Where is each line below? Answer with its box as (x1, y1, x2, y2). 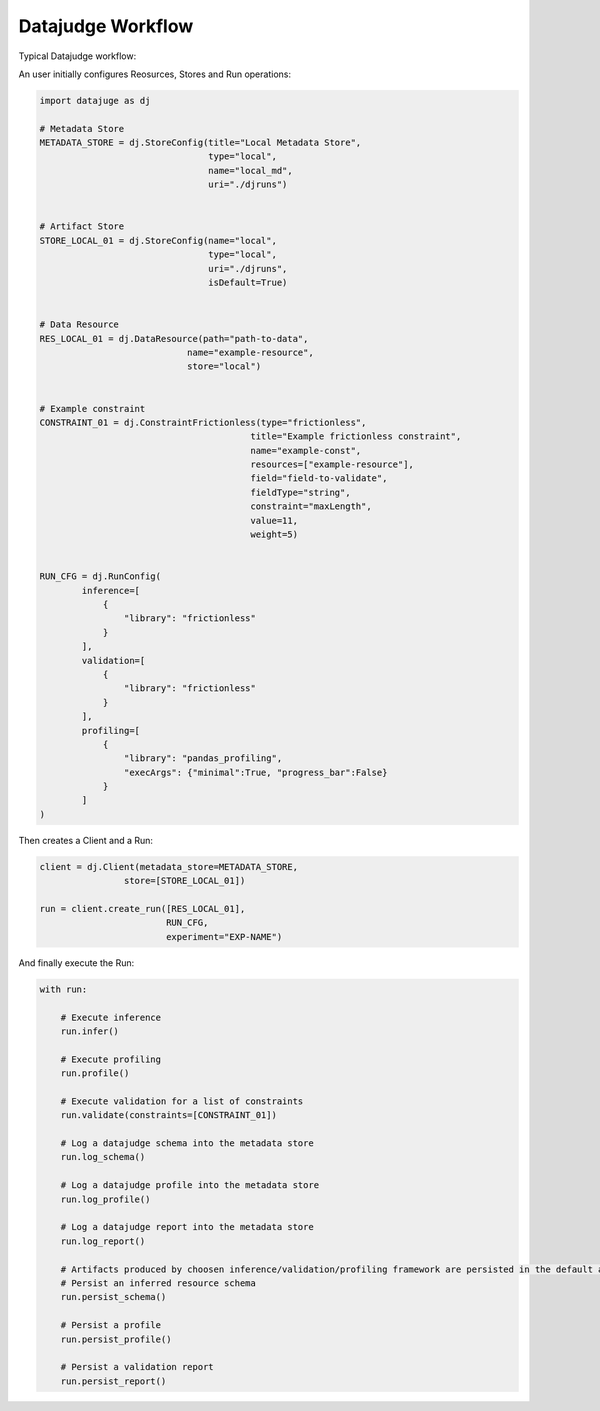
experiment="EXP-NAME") (165, 931, 283, 942)
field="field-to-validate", (250, 473, 388, 484)
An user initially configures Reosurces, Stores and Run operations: (18, 68, 292, 80)
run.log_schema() (60, 1151, 146, 1163)
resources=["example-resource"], (250, 459, 415, 470)
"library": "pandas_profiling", (123, 753, 283, 764)
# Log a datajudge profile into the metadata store (60, 1180, 320, 1191)
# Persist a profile (60, 1320, 162, 1331)
